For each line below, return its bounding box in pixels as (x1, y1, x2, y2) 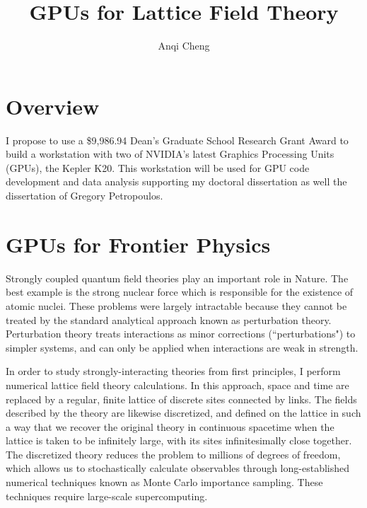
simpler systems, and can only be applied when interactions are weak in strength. (6, 340, 359, 354)
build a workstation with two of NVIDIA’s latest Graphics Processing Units (6, 146, 334, 161)
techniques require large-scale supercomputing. (6, 488, 208, 503)
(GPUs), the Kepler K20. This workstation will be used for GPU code (6, 160, 310, 175)
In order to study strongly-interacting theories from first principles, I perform (6, 364, 341, 379)
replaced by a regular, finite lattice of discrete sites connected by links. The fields (6, 391, 357, 406)
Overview (6, 91, 100, 120)
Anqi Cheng (158, 38, 210, 53)
